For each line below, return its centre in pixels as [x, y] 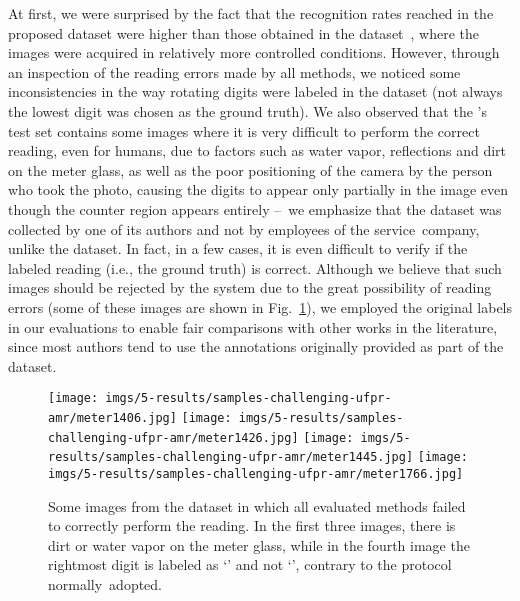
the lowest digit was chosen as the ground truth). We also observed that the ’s [247, 110]
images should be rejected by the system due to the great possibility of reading [250, 287]
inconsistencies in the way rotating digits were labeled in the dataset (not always [255, 91]
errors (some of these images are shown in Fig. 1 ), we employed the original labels [260, 306]
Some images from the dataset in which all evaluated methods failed [257, 505]
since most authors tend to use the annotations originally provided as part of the [256, 346]
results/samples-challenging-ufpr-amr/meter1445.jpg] [231, 457]
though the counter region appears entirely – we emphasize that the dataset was [255, 208]
